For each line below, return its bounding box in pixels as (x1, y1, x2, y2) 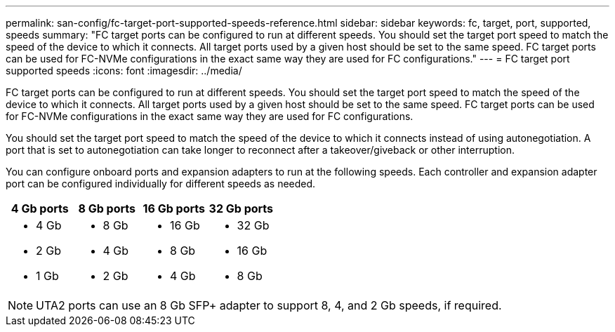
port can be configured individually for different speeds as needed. (6, 178, 316, 190)
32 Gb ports (209, 201, 274, 215)
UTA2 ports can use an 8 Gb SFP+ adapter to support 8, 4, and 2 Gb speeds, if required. (36, 298, 502, 312)
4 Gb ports (11, 201, 69, 215)
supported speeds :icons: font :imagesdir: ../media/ (6, 65, 242, 77)
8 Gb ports (78, 201, 136, 215)
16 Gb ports (143, 201, 205, 215)
